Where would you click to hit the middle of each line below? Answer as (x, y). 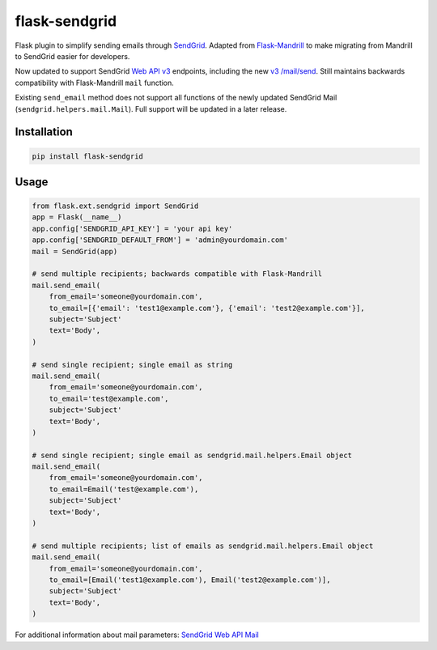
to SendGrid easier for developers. (72, 56)
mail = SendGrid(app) (75, 251)
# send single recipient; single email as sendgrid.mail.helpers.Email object (192, 455)
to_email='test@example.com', (109, 398)
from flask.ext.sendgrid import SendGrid (115, 206)
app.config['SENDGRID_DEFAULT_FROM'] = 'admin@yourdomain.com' (160, 240)
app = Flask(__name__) (77, 217)
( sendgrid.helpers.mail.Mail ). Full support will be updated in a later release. (151, 108)
